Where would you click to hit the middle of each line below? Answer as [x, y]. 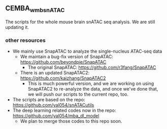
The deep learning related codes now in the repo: [64, 110]
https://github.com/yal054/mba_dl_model [56, 116]
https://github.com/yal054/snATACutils [53, 105]
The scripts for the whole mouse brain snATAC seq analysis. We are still [80, 22]
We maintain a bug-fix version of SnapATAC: [66, 57]
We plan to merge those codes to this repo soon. [71, 121]
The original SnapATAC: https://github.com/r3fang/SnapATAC [92, 67]
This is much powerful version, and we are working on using [91, 83]
